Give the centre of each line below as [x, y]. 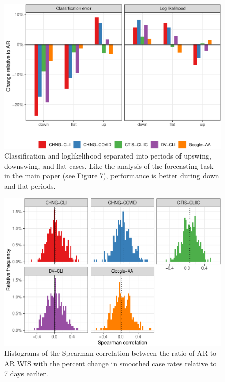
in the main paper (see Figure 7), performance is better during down [112, 176]
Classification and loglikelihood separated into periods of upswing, [108, 156]
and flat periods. [30, 186]
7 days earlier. [26, 373]
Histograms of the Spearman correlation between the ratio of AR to [110, 353]
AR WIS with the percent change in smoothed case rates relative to [110, 363]
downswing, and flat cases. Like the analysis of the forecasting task [109, 165]
